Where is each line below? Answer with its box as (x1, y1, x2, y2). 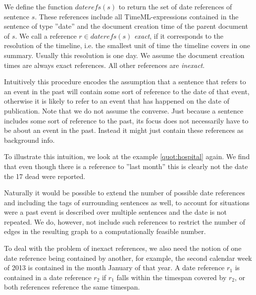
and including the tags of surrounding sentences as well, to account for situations (4, 197, 250, 207)
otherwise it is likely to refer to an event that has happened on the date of (4, 96, 229, 106)
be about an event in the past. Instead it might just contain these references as (4, 125, 244, 135)
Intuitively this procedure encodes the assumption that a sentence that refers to (4, 76, 246, 87)
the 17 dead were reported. (4, 171, 86, 181)
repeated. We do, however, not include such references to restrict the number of (4, 216, 245, 227)
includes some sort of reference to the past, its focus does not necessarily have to (4, 115, 249, 125)
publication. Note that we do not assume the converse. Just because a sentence (4, 105, 244, 116)
